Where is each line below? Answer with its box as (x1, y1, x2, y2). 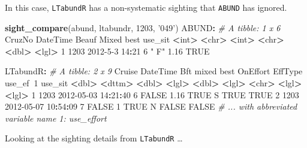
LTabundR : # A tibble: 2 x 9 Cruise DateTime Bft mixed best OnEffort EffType (5, 65, 303, 77)
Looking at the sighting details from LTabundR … (5, 132, 183, 144)
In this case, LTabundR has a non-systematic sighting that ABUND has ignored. (5, 1, 287, 13)
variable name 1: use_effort (5, 111, 107, 124)
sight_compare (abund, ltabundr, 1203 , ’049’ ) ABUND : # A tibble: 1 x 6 (5, 21, 281, 34)
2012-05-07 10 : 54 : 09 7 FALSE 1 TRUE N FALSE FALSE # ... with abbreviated (5, 100, 297, 113)
